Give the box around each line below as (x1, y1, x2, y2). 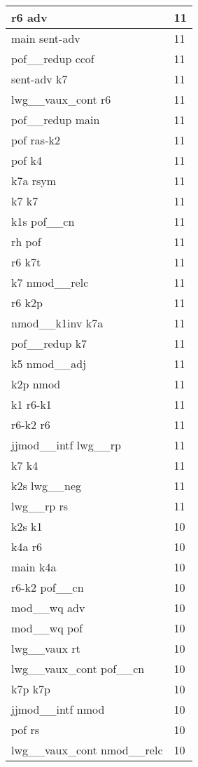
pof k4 (11, 152, 43, 168)
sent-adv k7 (11, 71, 68, 87)
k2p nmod (11, 376, 61, 392)
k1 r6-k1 (11, 396, 52, 412)
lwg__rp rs (11, 498, 69, 514)
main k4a (11, 559, 57, 575)
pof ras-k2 (11, 132, 60, 148)
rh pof (11, 233, 41, 250)
